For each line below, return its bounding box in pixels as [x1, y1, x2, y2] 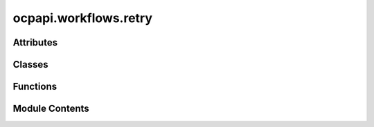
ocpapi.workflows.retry [12, 10, 152, 26]
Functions [12, 81, 57, 92]
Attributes [12, 37, 58, 48]
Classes [12, 59, 48, 70]
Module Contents [12, 103, 89, 115]
